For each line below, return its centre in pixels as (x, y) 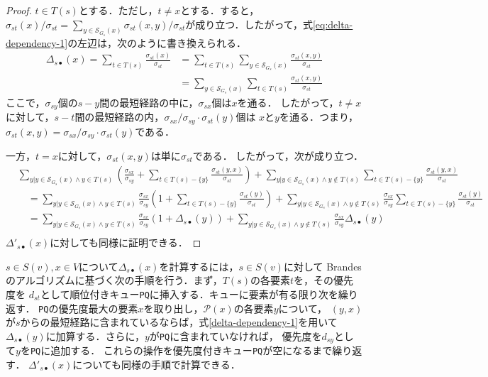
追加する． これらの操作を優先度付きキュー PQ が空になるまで (192, 350)
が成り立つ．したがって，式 (249, 24)
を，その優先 (324, 280)
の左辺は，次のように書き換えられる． (157, 42)
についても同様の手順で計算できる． (156, 364)
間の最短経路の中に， (149, 102)
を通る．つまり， (319, 117)
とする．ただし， (118, 10)
